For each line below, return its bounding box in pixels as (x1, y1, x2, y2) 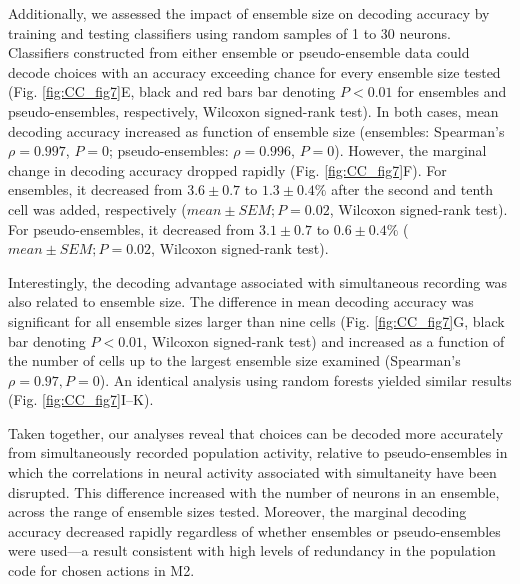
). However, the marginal (334, 140, 487, 161)
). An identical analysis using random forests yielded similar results (99, 369, 512, 390)
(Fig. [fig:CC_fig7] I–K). (8, 389, 154, 410)
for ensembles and (397, 81, 507, 102)
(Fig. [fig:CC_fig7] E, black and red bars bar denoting (8, 81, 336, 102)
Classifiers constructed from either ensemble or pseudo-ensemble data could (8, 42, 470, 63)
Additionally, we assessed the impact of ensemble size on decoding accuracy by (8, 3, 490, 23)
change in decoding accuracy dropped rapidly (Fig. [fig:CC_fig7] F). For (8, 159, 447, 180)
